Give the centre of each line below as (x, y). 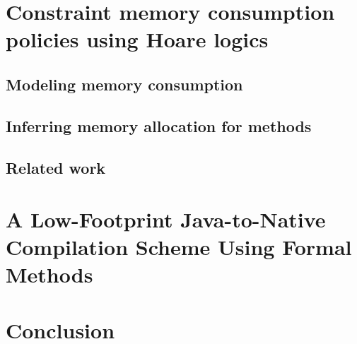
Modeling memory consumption (124, 84)
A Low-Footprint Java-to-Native (166, 219)
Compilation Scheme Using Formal (179, 247)
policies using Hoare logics (137, 39)
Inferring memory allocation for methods (159, 125)
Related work (56, 167)
